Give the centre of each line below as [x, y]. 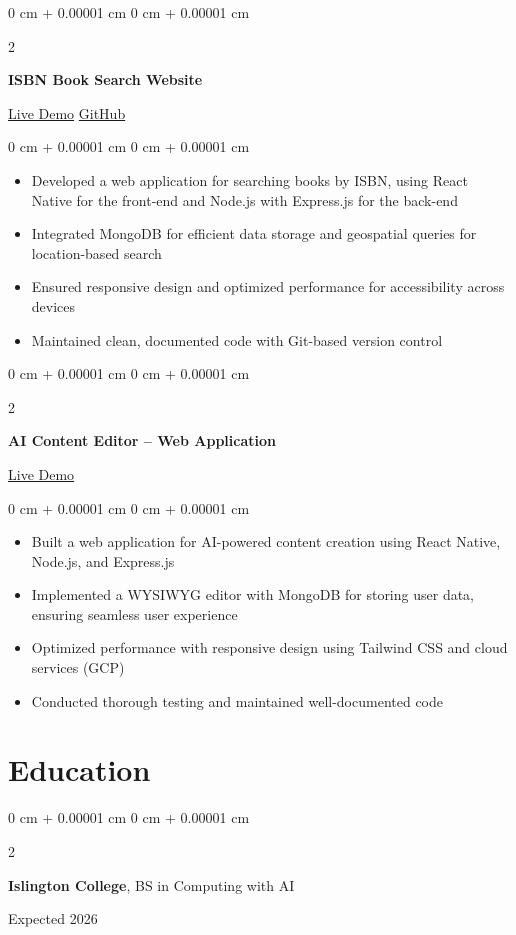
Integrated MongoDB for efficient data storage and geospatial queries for [254, 233]
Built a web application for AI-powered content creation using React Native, [266, 541]
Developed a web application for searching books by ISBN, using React [249, 179]
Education [79, 769]
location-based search [96, 252]
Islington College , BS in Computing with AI [151, 884]
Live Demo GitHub [67, 112]
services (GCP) [78, 667]
